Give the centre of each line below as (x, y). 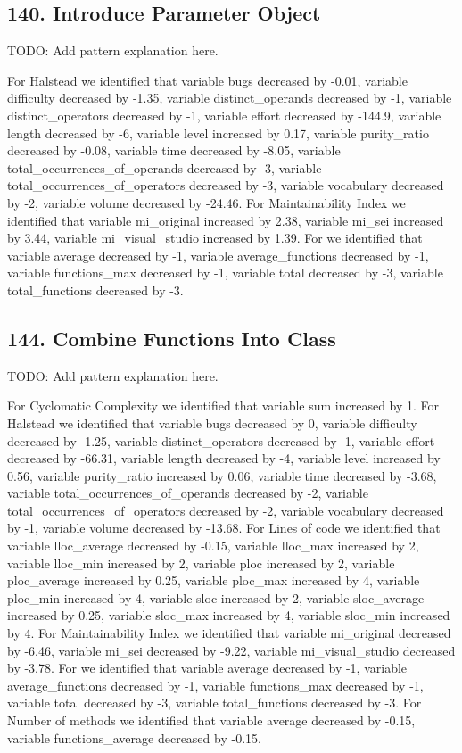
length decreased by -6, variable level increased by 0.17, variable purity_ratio (218, 132)
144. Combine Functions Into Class (172, 338)
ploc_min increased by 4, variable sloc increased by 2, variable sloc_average (216, 597)
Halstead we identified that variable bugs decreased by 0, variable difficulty (212, 422)
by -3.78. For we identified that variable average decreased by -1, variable (207, 668)
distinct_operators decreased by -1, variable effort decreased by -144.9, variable (224, 115)
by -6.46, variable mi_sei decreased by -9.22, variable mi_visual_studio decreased (231, 650)
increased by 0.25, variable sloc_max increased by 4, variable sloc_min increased (229, 615)
